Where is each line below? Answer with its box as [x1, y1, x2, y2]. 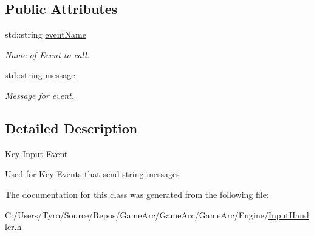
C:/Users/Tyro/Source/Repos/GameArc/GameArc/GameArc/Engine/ [5, 208, 268, 221]
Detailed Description [5, 118, 138, 137]
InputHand [268, 208, 309, 221]
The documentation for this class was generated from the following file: [5, 187, 269, 200]
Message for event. [5, 89, 75, 101]
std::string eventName [5, 28, 86, 41]
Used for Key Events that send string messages [5, 167, 180, 180]
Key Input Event [5, 147, 68, 160]
